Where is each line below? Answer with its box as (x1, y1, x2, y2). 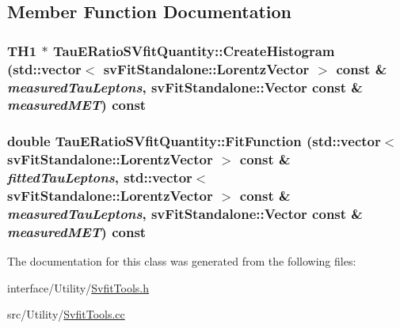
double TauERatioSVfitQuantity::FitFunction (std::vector (7, 131, 381, 151)
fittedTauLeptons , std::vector (7, 168, 192, 187)
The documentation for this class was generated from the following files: (7, 253, 356, 270)
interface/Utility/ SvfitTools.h (7, 279, 150, 296)
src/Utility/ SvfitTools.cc (7, 306, 125, 322)
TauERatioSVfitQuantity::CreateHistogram (52, 40, 335, 60)
